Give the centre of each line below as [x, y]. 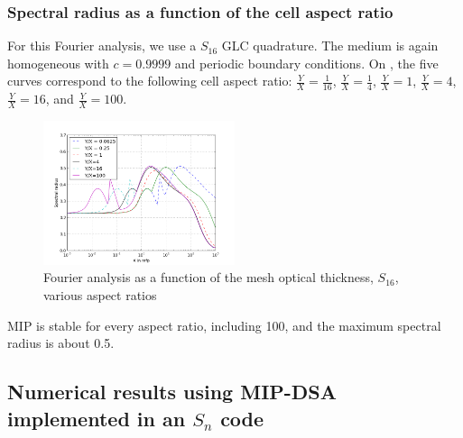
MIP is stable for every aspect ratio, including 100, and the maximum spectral [224, 325]
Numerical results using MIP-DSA [172, 392]
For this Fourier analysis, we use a [102, 46]
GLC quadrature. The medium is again [330, 46]
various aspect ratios [100, 295]
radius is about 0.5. [61, 343]
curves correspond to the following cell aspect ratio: [150, 81]
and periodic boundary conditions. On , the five [306, 63]
